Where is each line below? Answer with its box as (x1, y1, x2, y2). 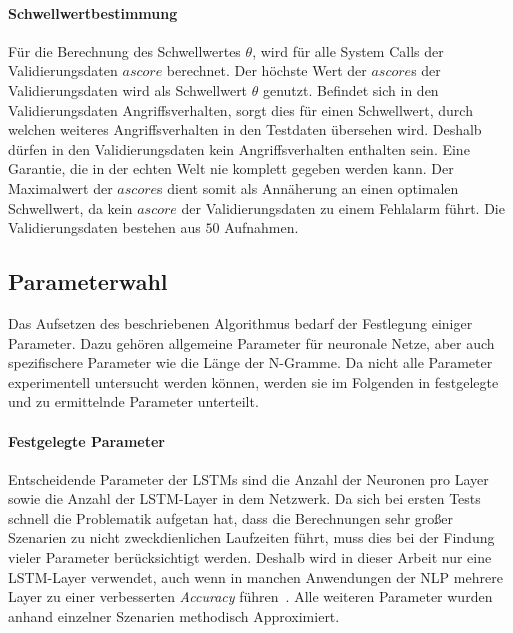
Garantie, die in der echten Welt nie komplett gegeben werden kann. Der (8, 158, 454, 179)
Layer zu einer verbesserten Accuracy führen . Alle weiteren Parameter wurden (8, 586, 493, 607)
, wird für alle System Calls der (252, 40, 444, 61)
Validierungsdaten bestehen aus (8, 217, 201, 238)
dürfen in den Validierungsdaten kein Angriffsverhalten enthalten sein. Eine (8, 138, 470, 159)
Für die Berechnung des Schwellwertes (8, 40, 241, 61)
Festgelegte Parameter (8, 430, 166, 451)
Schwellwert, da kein (8, 197, 133, 218)
